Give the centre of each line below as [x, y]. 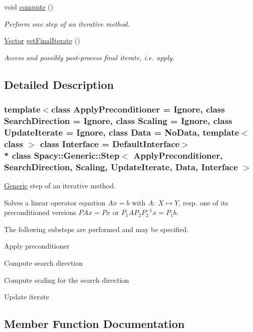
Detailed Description [59, 84]
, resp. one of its [203, 202]
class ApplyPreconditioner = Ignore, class [138, 109]
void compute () [29, 7]
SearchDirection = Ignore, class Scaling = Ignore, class [118, 121]
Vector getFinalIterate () [42, 40]
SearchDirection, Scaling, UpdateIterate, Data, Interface [121, 167]
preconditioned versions [40, 212]
